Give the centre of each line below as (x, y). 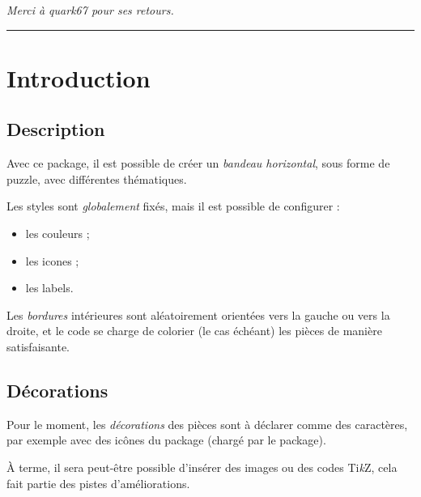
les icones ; (52, 260)
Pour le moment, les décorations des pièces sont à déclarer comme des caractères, (207, 424)
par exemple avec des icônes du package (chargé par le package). (166, 440)
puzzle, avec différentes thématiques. (97, 178)
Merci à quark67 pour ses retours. (90, 10)
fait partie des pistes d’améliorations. (98, 483)
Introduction (79, 77)
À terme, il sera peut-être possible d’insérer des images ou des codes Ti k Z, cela (202, 467)
